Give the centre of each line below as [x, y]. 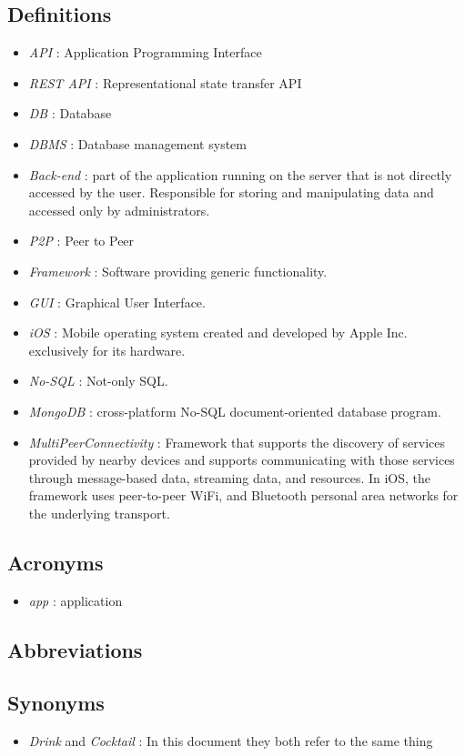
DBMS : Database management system [137, 143]
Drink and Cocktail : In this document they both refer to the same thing [231, 741]
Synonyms [56, 703]
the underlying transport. [99, 513]
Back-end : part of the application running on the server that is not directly [240, 174]
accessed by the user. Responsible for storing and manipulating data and [231, 192]
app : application [76, 600]
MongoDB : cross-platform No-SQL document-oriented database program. [235, 411]
